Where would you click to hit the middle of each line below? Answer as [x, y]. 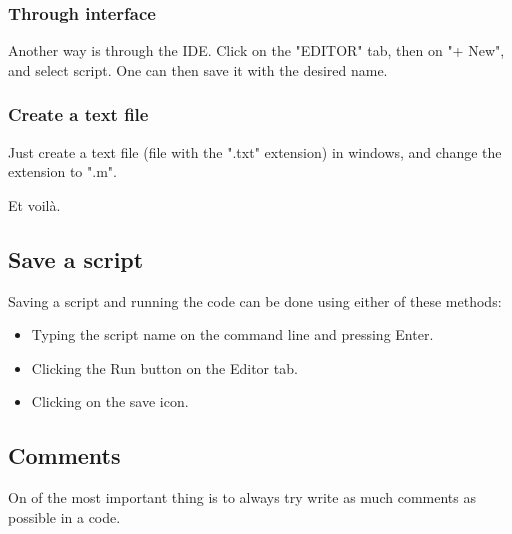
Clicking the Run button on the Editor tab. [164, 367]
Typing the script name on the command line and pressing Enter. [232, 334]
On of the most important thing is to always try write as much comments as [242, 497]
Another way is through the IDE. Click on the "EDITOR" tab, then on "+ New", [256, 50]
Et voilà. [34, 204]
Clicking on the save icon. [110, 401]
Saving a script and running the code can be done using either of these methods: [255, 300]
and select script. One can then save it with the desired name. [198, 69]
